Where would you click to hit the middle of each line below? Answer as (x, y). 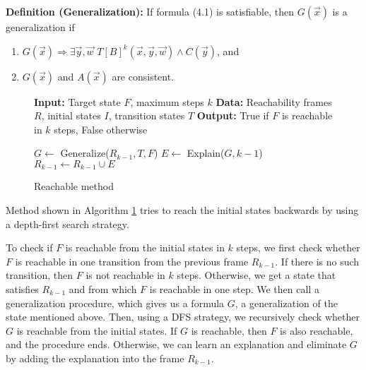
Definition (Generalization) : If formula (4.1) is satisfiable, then (150, 11)
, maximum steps (167, 101)
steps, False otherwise (101, 129)
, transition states (147, 115)
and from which (103, 288)
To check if (29, 247)
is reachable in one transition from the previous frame (132, 261)
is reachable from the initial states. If (97, 330)
